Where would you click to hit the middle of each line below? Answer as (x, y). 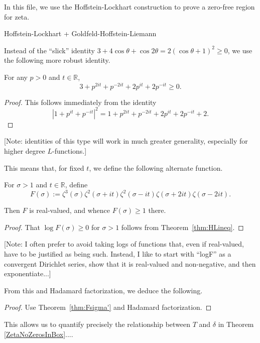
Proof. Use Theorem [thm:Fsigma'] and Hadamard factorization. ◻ (108, 307)
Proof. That (22, 227)
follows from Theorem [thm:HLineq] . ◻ (182, 227)
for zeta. (17, 16)
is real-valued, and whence (70, 210)
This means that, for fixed (44, 167)
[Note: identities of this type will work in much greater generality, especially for (126, 141)
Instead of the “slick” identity (49, 50)
